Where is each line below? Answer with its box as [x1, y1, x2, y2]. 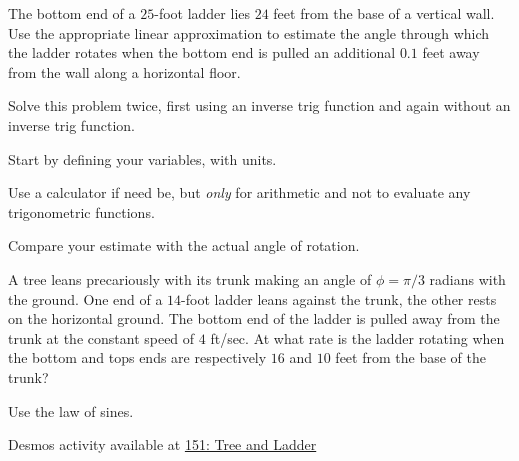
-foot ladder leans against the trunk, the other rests [181, 288, 497, 309]
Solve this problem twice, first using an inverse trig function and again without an [8, 95, 511, 116]
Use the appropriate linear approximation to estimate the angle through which [8, 22, 490, 43]
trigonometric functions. [8, 201, 155, 222]
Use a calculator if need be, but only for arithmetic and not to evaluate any [8, 182, 471, 203]
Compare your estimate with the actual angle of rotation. [8, 235, 360, 256]
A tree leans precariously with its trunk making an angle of [8, 268, 372, 289]
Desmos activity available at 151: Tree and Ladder [8, 434, 317, 455]
